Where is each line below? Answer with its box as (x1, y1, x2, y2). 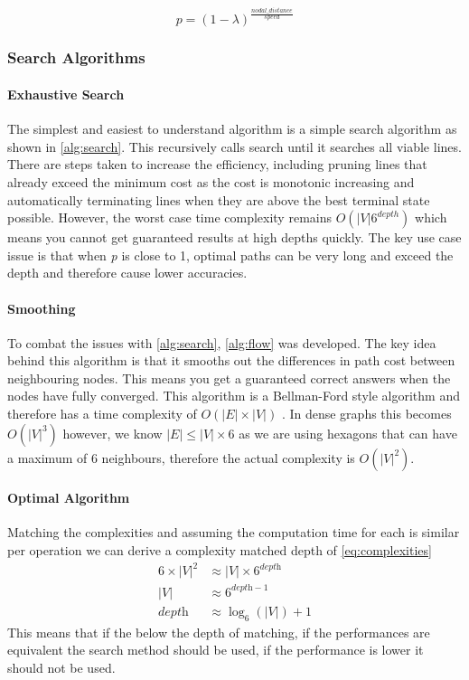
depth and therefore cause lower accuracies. (7, 263, 248, 282)
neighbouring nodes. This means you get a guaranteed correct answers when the (7, 368, 451, 387)
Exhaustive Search (7, 84, 125, 103)
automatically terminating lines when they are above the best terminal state (7, 190, 430, 209)
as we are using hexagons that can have (239, 423, 457, 442)
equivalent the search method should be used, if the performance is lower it (7, 640, 424, 659)
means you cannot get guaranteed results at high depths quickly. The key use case (7, 228, 462, 247)
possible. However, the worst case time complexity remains (7, 208, 332, 227)
